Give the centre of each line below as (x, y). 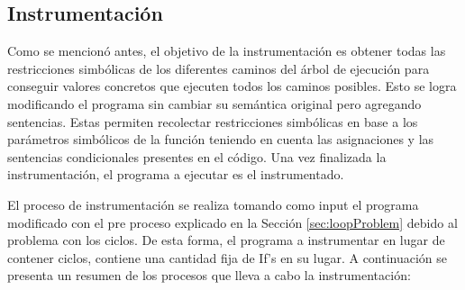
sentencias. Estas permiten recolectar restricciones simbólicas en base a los (213, 121)
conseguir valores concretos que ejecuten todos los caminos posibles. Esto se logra (232, 86)
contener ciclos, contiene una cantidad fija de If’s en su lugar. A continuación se (228, 257)
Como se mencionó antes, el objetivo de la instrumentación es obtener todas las (227, 51)
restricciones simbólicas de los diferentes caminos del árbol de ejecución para (219, 68)
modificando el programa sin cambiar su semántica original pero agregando (214, 103)
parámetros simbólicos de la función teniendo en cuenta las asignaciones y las (221, 139)
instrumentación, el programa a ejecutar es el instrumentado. (176, 174)
